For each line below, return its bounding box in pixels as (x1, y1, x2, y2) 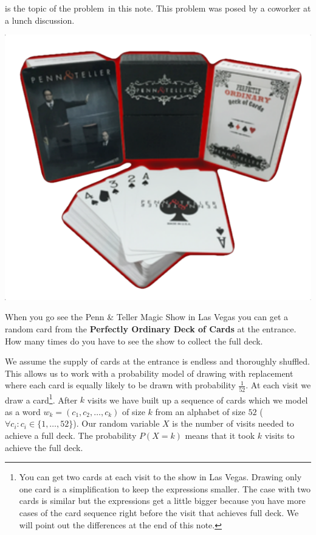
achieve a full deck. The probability (5, 429, 137, 442)
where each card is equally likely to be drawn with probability (5, 379, 236, 391)
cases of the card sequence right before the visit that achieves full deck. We (19, 506, 299, 519)
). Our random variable (73, 417, 160, 430)
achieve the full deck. (5, 441, 83, 453)
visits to (264, 429, 295, 442)
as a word (5, 405, 41, 418)
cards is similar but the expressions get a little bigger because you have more (19, 494, 306, 507)
